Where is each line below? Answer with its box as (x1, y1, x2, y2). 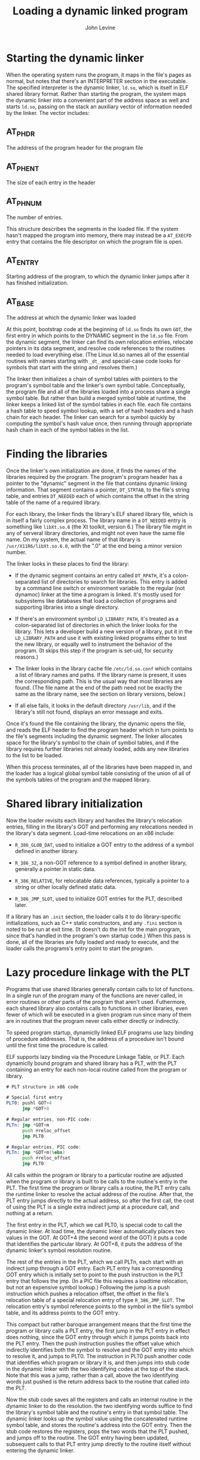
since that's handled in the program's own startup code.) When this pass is (6, 932, 191, 939)
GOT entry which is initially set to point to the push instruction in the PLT (6, 1271, 184, 1278)
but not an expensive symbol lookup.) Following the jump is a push (6, 1284, 170, 1291)
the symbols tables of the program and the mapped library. (6, 776, 151, 783)
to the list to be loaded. (6, 751, 63, 758)
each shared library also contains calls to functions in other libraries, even (6, 1004, 188, 1012)
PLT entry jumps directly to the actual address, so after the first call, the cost (6, 1197, 195, 1204)
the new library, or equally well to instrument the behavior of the (14, 641, 173, 648)
